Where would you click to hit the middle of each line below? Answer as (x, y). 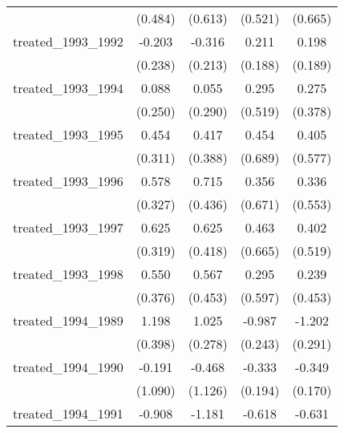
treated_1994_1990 (68, 367)
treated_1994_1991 (68, 413)
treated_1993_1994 (68, 88)
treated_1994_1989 (68, 320)
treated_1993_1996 (68, 181)
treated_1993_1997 (68, 227)
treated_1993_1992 (68, 41)
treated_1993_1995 (68, 134)
